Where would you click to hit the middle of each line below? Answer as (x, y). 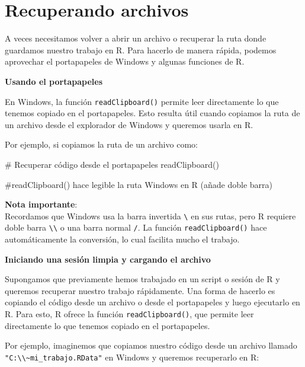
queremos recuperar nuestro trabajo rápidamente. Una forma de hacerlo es (140, 290)
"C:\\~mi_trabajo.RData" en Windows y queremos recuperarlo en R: (132, 357)
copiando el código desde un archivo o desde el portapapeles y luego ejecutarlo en (152, 302)
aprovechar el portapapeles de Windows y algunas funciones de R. (125, 61)
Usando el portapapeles (54, 81)
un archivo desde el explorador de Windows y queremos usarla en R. (129, 124)
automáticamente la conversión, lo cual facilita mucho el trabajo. (122, 239)
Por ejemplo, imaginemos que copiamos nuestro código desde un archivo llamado (151, 345)
